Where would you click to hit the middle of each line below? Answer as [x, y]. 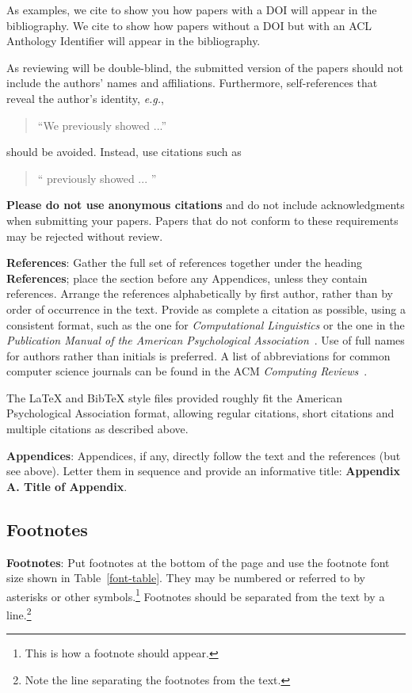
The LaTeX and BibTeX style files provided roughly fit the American [175, 397]
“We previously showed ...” [102, 125]
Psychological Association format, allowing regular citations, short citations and [200, 413]
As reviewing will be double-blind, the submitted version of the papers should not [205, 67]
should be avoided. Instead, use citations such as [124, 152]
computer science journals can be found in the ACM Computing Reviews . [187, 371]
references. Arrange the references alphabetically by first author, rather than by [200, 293]
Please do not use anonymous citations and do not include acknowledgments [206, 205]
